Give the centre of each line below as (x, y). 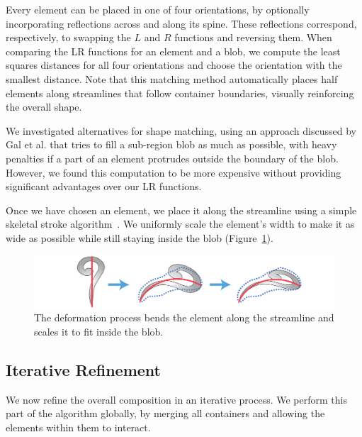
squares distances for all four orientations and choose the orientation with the (174, 65)
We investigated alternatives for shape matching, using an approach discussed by (181, 130)
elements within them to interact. (78, 427)
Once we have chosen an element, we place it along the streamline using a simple (181, 210)
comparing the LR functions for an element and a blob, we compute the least (173, 51)
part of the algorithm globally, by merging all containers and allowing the (165, 413)
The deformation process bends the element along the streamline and (184, 317)
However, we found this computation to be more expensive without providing (174, 172)
